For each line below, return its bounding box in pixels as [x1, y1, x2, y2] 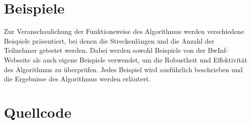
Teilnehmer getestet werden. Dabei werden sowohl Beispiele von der [4, 45, 206, 55]
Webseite [4, 54, 31, 64]
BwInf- [208, 45, 228, 55]
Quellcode [4, 102, 72, 122]
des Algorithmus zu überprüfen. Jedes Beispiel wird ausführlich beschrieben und [4, 64, 243, 74]
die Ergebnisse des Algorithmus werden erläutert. [4, 74, 151, 84]
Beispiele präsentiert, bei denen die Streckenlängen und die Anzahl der [4, 35, 215, 46]
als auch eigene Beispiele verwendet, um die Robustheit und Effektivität [33, 54, 248, 64]
